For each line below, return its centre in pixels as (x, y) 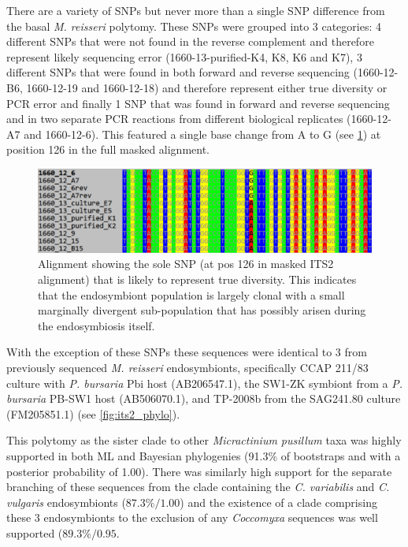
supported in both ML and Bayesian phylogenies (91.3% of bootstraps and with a (204, 455)
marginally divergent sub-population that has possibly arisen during (202, 310)
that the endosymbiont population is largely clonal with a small (191, 294)
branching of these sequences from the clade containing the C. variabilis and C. (198, 487)
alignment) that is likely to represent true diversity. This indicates (197, 279)
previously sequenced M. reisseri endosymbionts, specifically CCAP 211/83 (187, 368)
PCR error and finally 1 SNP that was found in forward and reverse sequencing (198, 103)
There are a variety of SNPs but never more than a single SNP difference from (196, 10)
